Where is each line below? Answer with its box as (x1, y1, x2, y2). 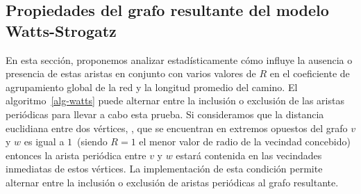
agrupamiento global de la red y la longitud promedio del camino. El (6, 79, 298, 94)
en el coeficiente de (269, 66, 350, 81)
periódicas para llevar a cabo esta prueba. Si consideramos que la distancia (6, 106, 324, 121)
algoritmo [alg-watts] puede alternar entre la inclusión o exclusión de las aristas (6, 93, 344, 108)
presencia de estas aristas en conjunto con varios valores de (6, 66, 256, 81)
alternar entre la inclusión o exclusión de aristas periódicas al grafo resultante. (6, 175, 339, 189)
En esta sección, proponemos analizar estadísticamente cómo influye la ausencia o (6, 52, 353, 67)
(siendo (77, 134, 108, 149)
